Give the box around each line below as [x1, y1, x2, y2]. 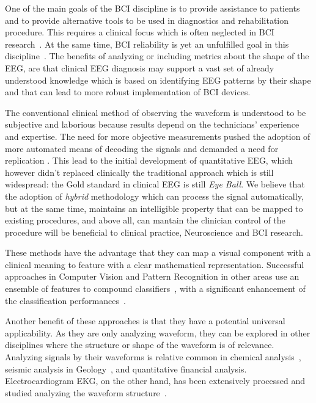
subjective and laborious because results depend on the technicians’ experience [5, 118, 299, 131]
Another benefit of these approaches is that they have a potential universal [5, 314, 285, 327]
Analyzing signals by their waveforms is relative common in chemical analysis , [5, 350, 301, 363]
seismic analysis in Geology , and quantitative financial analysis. [5, 362, 247, 375]
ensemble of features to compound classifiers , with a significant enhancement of [5, 282, 306, 295]
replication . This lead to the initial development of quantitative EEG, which [5, 154, 293, 167]
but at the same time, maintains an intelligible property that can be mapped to [5, 201, 303, 214]
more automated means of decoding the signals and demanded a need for [5, 142, 279, 154]
